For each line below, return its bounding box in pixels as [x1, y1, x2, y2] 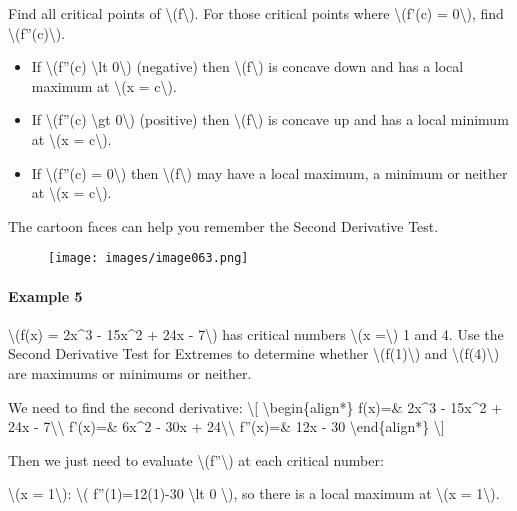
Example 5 [8, 285, 83, 306]
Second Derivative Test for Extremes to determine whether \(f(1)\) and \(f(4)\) [8, 343, 500, 364]
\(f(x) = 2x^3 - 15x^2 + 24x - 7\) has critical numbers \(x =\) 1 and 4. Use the [8, 323, 504, 344]
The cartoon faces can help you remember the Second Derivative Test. [8, 215, 439, 236]
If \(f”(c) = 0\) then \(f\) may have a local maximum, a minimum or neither [31, 162, 508, 183]
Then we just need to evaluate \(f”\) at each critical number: [8, 449, 384, 470]
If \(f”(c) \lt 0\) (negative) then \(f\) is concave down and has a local [31, 56, 464, 77]
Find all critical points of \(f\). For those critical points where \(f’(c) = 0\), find [8, 3, 504, 23]
